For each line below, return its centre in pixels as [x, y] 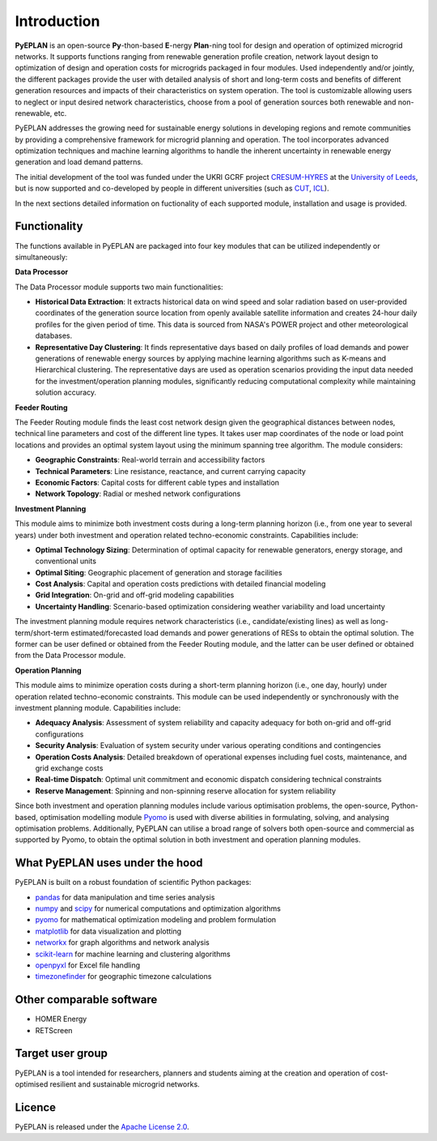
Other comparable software [86, 1000]
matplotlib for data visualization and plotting [108, 931]
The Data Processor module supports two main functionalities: [119, 287]
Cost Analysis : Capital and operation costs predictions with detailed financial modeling [180, 584]
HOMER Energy [61, 1019]
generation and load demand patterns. [79, 162]
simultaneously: [41, 257]
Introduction [57, 21]
